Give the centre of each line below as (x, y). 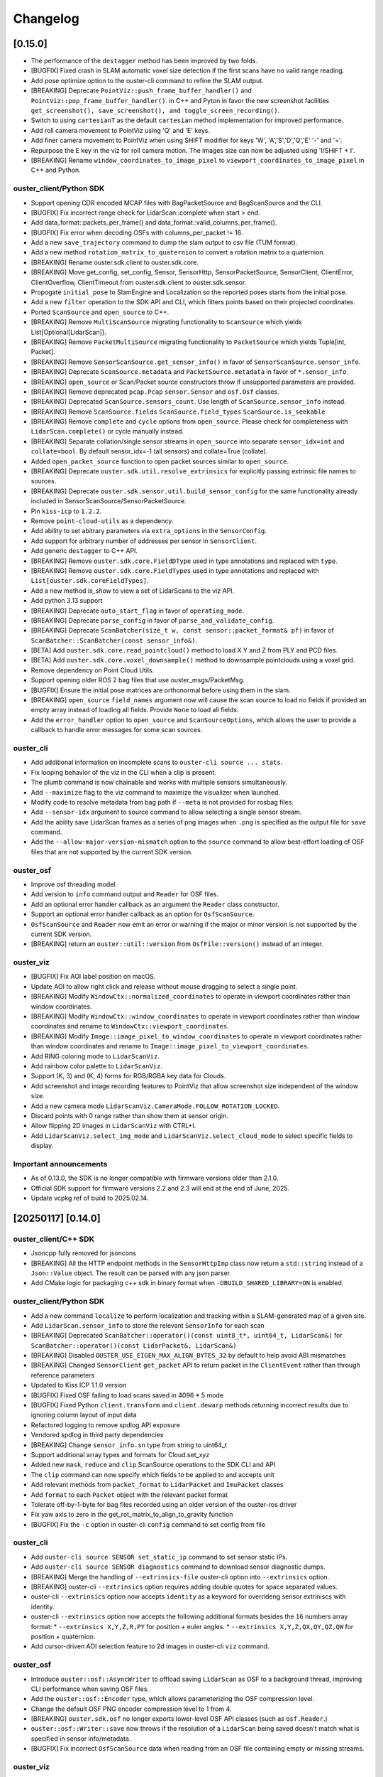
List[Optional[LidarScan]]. (68, 332)
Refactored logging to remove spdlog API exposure (105, 1424)
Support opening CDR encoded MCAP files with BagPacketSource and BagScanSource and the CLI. (177, 203)
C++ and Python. (56, 170)
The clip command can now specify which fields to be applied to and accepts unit (152, 1474)
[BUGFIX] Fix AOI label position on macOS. (93, 977)
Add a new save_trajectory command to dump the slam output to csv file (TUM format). (164, 242)
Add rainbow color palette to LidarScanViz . (97, 1066)
